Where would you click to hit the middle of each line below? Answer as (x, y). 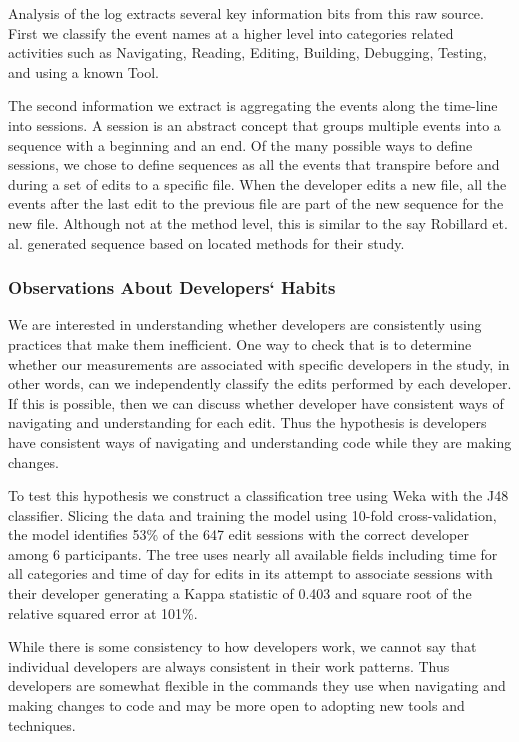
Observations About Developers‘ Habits (172, 287)
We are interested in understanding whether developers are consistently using (245, 324)
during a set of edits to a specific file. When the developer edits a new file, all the (257, 183)
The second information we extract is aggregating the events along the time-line (253, 105)
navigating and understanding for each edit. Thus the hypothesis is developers (247, 422)
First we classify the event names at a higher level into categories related (231, 32)
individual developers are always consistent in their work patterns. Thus (229, 665)
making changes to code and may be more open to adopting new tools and (236, 705)
